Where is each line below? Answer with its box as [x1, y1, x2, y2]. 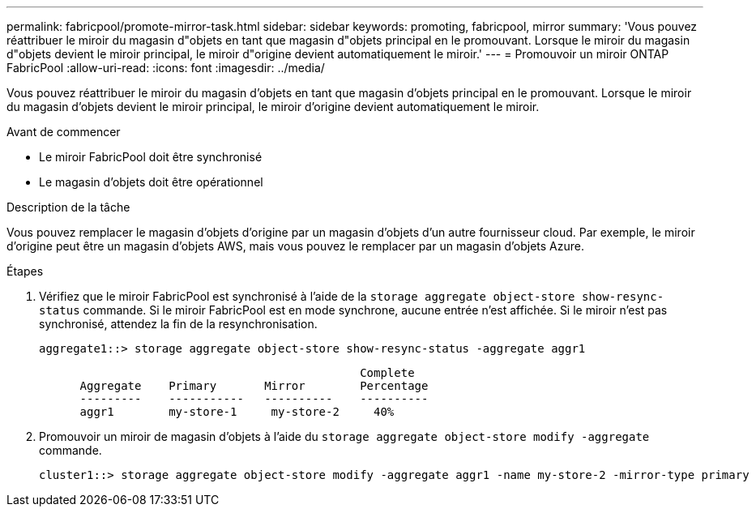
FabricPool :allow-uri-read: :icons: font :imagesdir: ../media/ [6, 61, 325, 75]
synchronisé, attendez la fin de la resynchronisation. [39, 317, 318, 331]
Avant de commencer [6, 125, 121, 139]
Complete [360, 366, 415, 379]
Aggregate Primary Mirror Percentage [79, 379, 429, 392]
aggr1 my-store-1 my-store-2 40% [79, 405, 395, 418]
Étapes [6, 264, 44, 278]
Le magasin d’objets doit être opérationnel [39, 175, 263, 189]
